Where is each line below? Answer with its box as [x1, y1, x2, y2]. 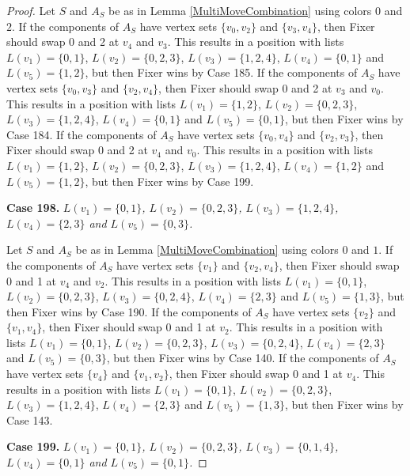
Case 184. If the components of [6, 126, 157, 142]
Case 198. [6, 199, 60, 216]
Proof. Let [6, 2, 55, 18]
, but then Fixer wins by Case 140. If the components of [106, 349, 379, 366]
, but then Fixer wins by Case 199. [85, 172, 254, 189]
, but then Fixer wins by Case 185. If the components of [85, 64, 358, 81]
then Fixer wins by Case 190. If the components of [6, 303, 252, 319]
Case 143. [6, 411, 53, 428]
